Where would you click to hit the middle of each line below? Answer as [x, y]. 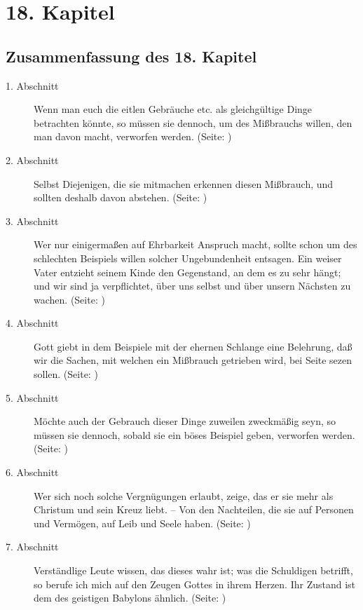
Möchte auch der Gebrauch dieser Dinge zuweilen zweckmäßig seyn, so [185, 421]
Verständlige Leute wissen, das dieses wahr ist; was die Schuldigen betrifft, [193, 570]
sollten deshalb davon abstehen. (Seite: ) [121, 197]
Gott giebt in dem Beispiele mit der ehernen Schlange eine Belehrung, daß [193, 346]
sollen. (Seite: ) [66, 374]
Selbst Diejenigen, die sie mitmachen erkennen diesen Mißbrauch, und [184, 183]
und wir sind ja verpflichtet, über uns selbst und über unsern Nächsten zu [192, 286]
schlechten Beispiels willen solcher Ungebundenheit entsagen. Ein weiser [188, 258]
